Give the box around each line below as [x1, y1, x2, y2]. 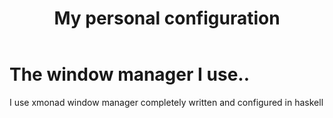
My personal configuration [53, 7, 281, 30]
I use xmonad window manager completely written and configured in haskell [9, 96, 324, 108]
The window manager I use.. [9, 63, 251, 86]
